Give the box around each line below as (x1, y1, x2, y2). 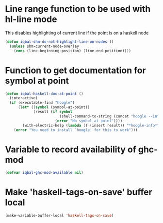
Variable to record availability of (5, 144, 137, 155)
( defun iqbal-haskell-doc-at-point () (5, 91, 83, 96)
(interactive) (9, 96, 38, 101)
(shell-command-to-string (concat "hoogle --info (59, 113, 162, 119)
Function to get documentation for (5, 65, 147, 76)
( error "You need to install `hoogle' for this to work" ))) (14, 128, 138, 132)
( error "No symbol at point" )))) (55, 118, 123, 123)
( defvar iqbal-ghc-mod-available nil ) (5, 170, 83, 175)
